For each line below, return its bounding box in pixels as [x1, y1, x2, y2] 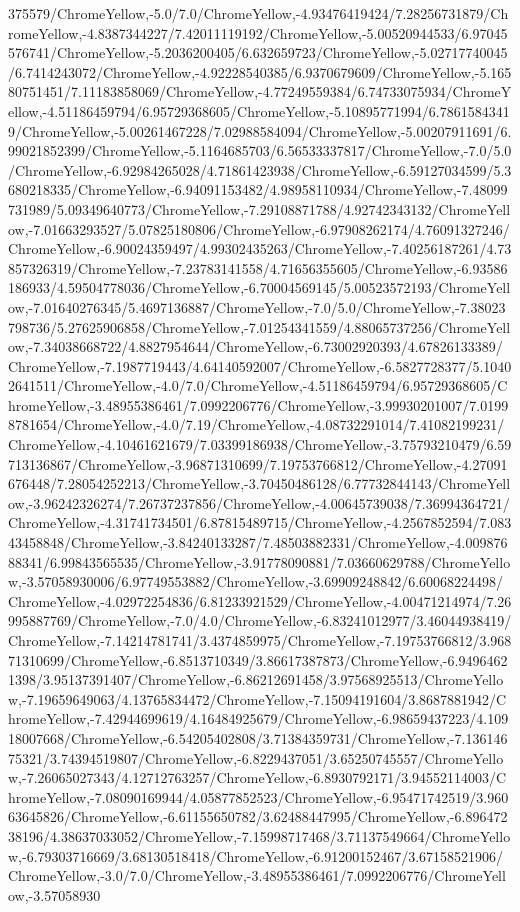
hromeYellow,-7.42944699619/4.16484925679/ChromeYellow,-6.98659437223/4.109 [8, 708, 509, 729]
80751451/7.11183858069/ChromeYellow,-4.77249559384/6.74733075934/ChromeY [8, 81, 512, 102]
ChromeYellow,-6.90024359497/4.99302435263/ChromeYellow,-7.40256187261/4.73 [8, 238, 512, 259]
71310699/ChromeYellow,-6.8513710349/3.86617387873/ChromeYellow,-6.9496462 [8, 649, 508, 670]
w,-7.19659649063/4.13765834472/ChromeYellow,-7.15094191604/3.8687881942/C [8, 688, 507, 709]
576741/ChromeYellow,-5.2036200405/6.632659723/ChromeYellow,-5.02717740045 [8, 42, 508, 63]
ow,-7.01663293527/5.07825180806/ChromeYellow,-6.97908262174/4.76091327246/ [8, 218, 510, 239]
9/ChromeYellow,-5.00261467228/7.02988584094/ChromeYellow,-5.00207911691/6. [8, 120, 512, 141]
